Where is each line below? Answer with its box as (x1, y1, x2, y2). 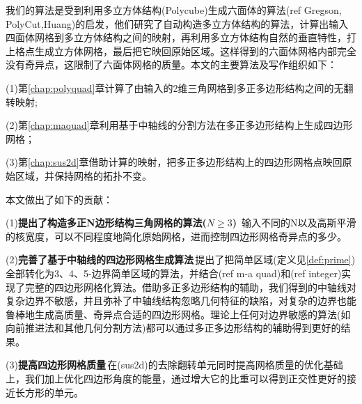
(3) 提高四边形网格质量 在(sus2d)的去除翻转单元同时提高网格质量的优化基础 (6, 357, 343, 372)
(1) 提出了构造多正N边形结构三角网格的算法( (6, 215, 207, 230)
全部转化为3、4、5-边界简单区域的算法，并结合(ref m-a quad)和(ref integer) (6, 265, 342, 280)
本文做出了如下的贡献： (6, 192, 113, 206)
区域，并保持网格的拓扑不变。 (15, 168, 152, 182)
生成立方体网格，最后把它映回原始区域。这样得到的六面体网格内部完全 (34, 43, 356, 58)
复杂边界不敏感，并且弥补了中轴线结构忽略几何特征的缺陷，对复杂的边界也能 (6, 293, 356, 308)
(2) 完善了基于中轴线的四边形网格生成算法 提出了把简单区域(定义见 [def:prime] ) (6, 252, 356, 267)
